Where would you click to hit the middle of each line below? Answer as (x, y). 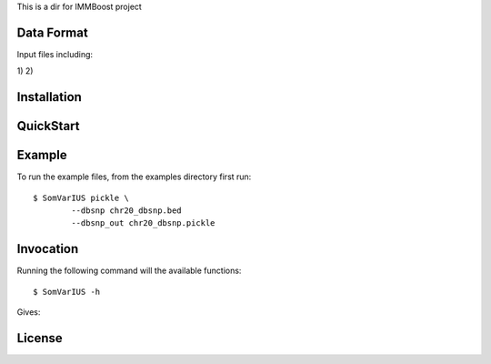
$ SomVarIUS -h (67, 292)
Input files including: (55, 54)
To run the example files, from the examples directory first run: (134, 177)
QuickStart (49, 126)
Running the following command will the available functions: (129, 271)
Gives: (29, 312)
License (40, 338)
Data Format (52, 32)
